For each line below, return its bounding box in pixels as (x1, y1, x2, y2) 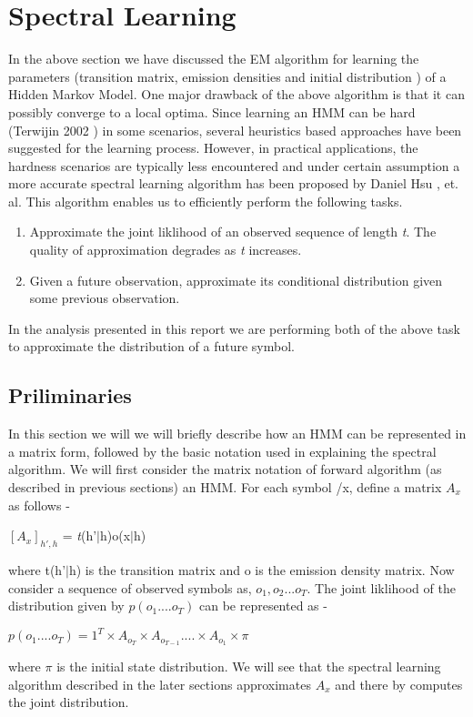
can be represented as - (198, 596, 327, 615)
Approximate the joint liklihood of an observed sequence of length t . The (29, 222, 437, 241)
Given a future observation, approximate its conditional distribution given (29, 270, 443, 289)
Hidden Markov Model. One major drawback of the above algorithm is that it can (8, 85, 465, 104)
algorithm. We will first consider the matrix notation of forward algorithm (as (8, 459, 442, 479)
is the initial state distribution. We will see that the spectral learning (56, 657, 441, 676)
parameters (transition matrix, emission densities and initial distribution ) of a (8, 66, 447, 86)
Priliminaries (8, 381, 132, 409)
